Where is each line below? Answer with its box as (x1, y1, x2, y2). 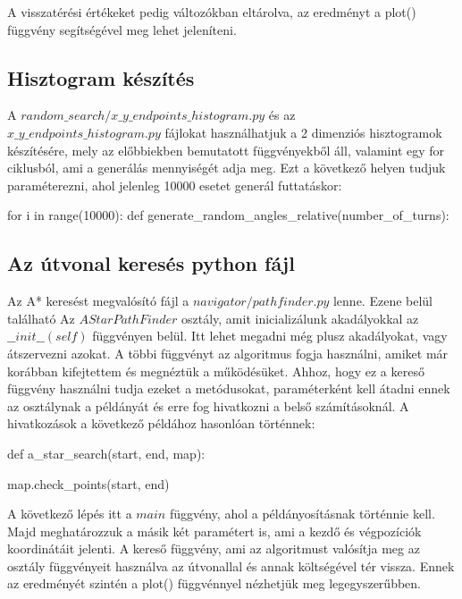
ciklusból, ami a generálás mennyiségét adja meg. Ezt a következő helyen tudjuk (7, 158, 446, 177)
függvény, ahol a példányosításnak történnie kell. (169, 504, 435, 523)
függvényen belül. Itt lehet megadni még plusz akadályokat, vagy (92, 326, 448, 345)
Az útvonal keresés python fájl (7, 249, 295, 277)
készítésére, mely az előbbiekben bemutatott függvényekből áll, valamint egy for (7, 140, 445, 159)
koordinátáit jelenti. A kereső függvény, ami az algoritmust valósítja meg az (7, 539, 420, 558)
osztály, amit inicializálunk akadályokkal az (181, 308, 419, 327)
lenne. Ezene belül (332, 291, 433, 310)
